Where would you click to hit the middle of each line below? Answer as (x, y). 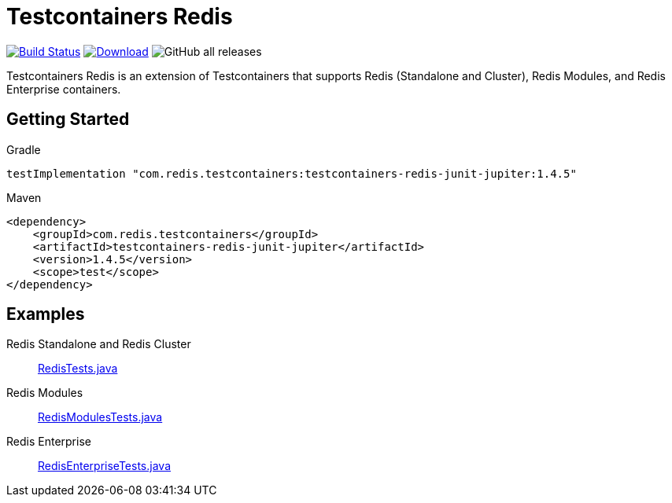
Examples (46, 314)
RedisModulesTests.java (100, 417)
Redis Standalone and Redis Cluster (99, 344)
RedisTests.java (78, 369)
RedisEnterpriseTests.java (104, 466)
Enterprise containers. (64, 89)
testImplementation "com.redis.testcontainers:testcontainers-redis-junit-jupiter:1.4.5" (292, 173)
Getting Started (68, 119)
